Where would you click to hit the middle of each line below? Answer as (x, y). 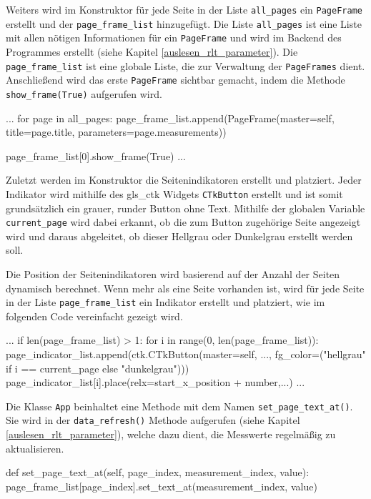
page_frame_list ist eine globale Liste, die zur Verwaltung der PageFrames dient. (185, 65)
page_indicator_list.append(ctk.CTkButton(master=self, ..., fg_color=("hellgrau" (186, 354)
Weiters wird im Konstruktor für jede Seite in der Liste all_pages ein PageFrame (184, 9)
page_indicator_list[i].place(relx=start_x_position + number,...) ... (155, 382)
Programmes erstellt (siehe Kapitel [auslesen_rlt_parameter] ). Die (152, 51)
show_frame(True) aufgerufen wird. (84, 93)
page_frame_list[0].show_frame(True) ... (96, 155)
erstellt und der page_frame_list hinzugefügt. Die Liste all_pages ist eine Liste (184, 23)
